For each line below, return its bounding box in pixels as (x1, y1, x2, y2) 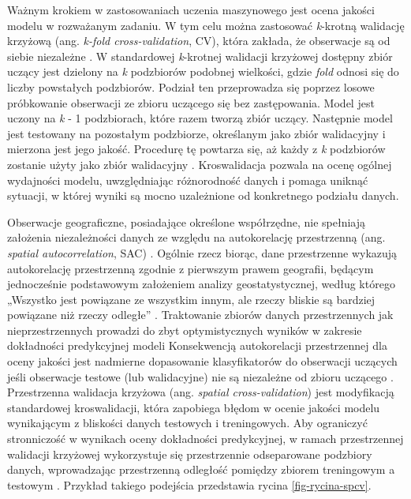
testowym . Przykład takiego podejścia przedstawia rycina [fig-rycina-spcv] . (7, 476, 372, 493)
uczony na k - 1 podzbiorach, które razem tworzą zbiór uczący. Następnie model (7, 110, 393, 126)
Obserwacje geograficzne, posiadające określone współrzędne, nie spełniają (7, 213, 366, 230)
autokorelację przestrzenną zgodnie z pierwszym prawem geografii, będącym (7, 260, 374, 276)
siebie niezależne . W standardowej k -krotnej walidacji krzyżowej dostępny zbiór (7, 47, 393, 64)
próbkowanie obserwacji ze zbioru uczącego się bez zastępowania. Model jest (7, 94, 375, 111)
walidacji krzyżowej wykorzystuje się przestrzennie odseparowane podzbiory (7, 445, 372, 462)
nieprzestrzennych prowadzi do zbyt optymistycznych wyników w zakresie (7, 321, 362, 338)
